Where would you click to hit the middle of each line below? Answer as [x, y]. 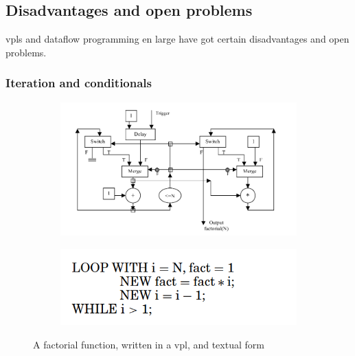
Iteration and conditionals [79, 83]
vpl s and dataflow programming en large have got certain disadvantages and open [177, 39]
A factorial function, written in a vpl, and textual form [149, 344]
